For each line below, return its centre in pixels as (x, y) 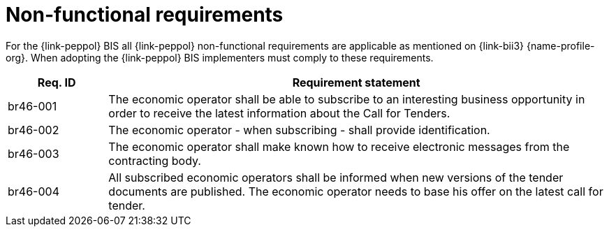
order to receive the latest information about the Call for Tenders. (279, 113)
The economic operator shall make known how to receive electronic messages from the (339, 146)
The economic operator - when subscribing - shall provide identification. (299, 130)
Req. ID (57, 82)
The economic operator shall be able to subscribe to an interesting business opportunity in (347, 99)
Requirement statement (356, 82)
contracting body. (155, 160)
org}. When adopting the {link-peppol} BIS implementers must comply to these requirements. (220, 57)
